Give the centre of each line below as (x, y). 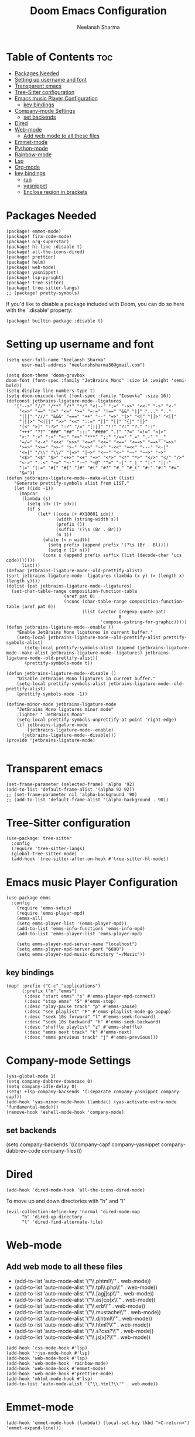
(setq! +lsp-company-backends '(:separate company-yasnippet (82, 1092)
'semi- (179, 380)
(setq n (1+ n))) (69, 550)
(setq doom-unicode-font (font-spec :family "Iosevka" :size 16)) (89, 396)
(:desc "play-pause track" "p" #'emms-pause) (81, 1007)
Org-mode (27, 167)
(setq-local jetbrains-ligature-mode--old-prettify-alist (89, 637)
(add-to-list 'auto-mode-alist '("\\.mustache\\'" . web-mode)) (88, 1312)
